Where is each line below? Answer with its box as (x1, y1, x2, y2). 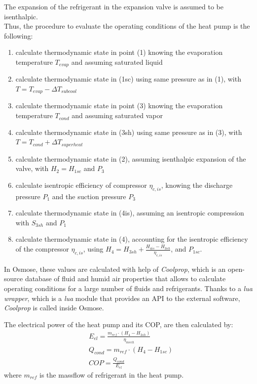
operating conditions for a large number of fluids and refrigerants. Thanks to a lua (4, 283, 253, 294)
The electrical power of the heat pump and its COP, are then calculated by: (4, 319, 233, 329)
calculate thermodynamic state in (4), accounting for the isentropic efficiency (15, 234, 248, 244)
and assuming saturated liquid (71, 56, 163, 67)
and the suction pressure (52, 191, 126, 201)
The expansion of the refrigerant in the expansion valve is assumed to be (4, 1, 223, 11)
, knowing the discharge (161, 179, 233, 190)
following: (4, 30, 33, 41)
